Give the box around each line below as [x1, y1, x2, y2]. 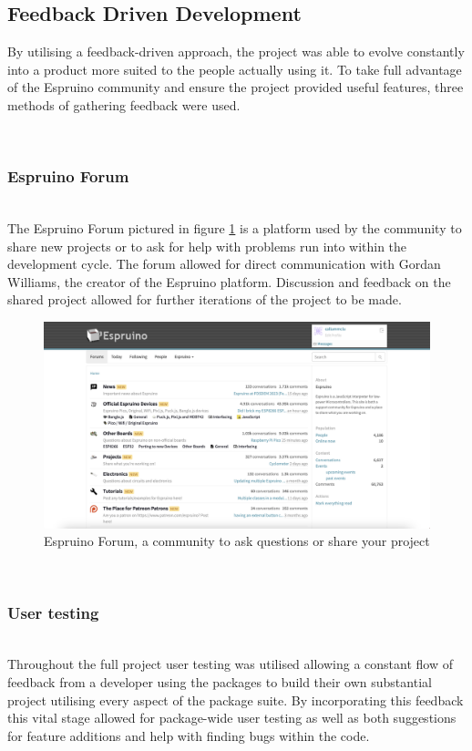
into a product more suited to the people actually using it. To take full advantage [7, 59, 462, 78]
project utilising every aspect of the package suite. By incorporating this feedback [7, 690, 464, 709]
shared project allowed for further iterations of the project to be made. [7, 290, 402, 309]
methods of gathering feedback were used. [7, 95, 241, 114]
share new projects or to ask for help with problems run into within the [7, 236, 407, 255]
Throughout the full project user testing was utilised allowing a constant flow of [7, 654, 453, 674]
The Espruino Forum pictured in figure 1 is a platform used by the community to [7, 218, 462, 237]
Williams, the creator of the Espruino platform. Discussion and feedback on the [7, 272, 451, 291]
